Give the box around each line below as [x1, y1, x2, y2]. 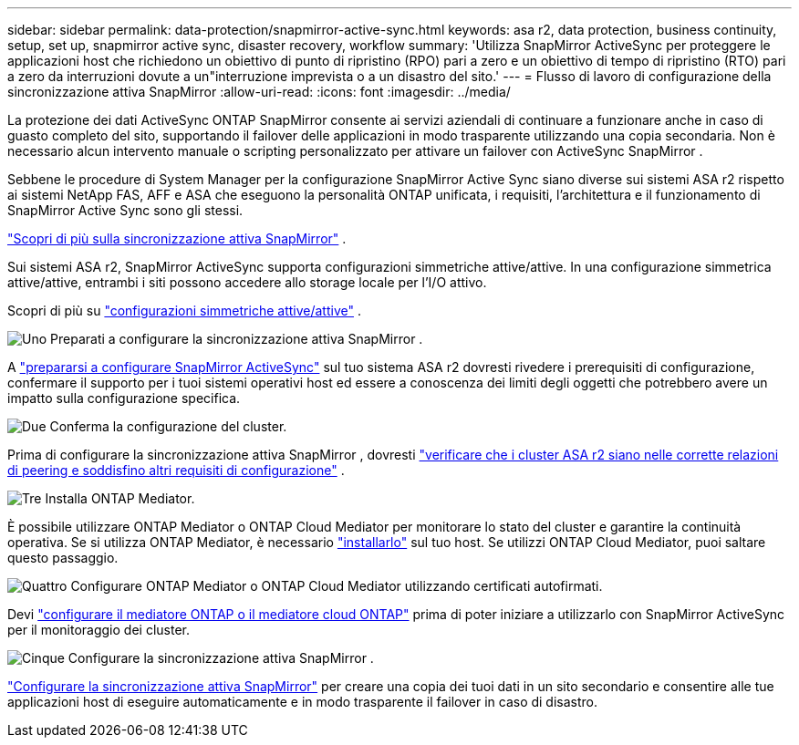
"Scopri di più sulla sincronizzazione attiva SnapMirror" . [7, 231, 347, 246]
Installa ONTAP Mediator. [45, 491, 195, 506]
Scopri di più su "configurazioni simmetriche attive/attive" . [7, 303, 361, 318]
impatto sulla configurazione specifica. [7, 390, 241, 406]
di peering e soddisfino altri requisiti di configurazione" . [7, 462, 345, 478]
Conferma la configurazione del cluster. [49, 419, 287, 434]
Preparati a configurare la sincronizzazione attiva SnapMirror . [50, 331, 423, 347]
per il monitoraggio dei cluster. [7, 622, 190, 637]
